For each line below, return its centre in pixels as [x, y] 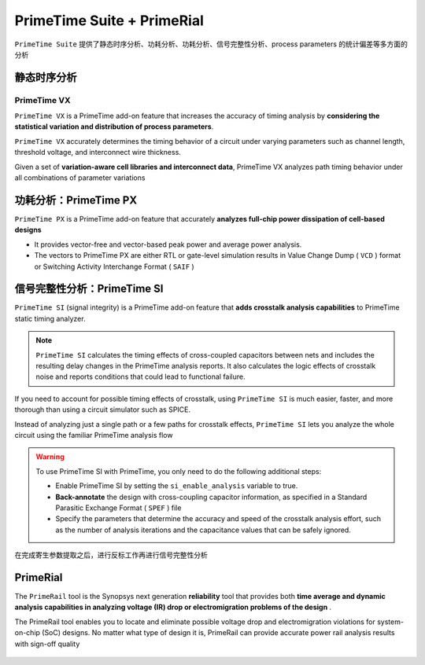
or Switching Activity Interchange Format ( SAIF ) [114, 266]
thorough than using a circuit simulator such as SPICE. [103, 410]
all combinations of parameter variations [80, 178]
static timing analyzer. [50, 318]
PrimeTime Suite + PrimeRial [109, 20]
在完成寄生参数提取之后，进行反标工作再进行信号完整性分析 [111, 555]
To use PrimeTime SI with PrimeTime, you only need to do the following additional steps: [179, 471]
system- [390, 622]
